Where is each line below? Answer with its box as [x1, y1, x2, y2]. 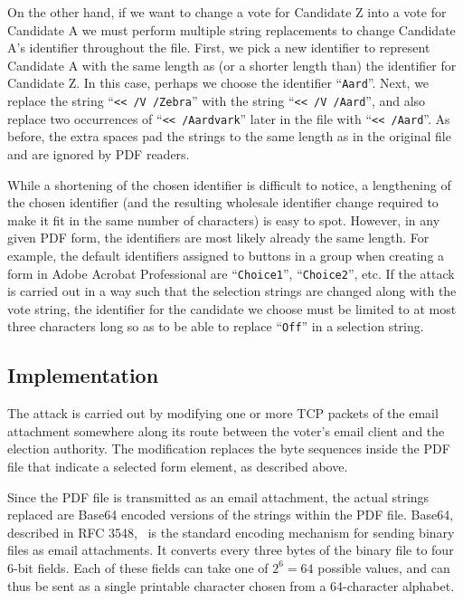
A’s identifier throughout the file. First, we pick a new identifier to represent [7, 38, 430, 57]
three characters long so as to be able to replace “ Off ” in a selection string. [7, 317, 424, 336]
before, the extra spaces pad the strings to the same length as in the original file [7, 127, 451, 146]
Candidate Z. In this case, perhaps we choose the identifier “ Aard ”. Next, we [7, 73, 430, 92]
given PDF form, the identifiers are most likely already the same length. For [7, 228, 430, 247]
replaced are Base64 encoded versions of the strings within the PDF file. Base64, [7, 505, 454, 524]
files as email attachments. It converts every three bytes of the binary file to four [7, 540, 454, 559]
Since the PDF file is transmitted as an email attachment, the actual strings [7, 487, 430, 506]
